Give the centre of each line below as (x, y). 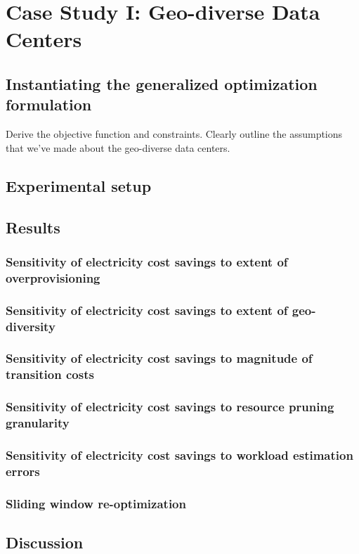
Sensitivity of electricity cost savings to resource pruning (170, 407)
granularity (38, 423)
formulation (49, 104)
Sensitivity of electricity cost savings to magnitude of (159, 358)
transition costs (50, 374)
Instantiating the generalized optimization (162, 83)
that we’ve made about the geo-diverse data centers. (118, 147)
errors (23, 471)
